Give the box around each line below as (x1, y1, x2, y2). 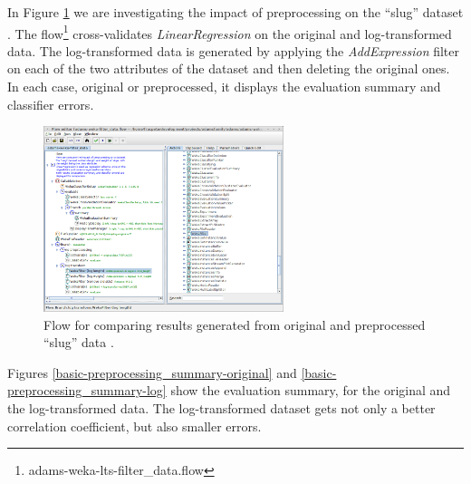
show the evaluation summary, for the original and (170, 381, 451, 400)
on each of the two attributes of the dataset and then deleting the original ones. (7, 59, 450, 78)
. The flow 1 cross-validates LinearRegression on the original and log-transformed (7, 21, 452, 43)
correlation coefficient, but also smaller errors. (7, 416, 262, 435)
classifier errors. (7, 94, 94, 113)
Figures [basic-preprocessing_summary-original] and (7, 363, 297, 382)
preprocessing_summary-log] (7, 381, 167, 400)
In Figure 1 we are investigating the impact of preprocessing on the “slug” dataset (7, 3, 464, 21)
